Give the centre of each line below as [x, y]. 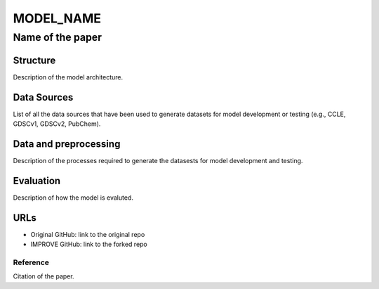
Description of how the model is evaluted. [73, 198]
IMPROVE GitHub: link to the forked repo [89, 244]
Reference [31, 262]
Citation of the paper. [44, 276]
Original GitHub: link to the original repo [88, 234]
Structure [34, 60]
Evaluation [37, 180]
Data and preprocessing [67, 144]
